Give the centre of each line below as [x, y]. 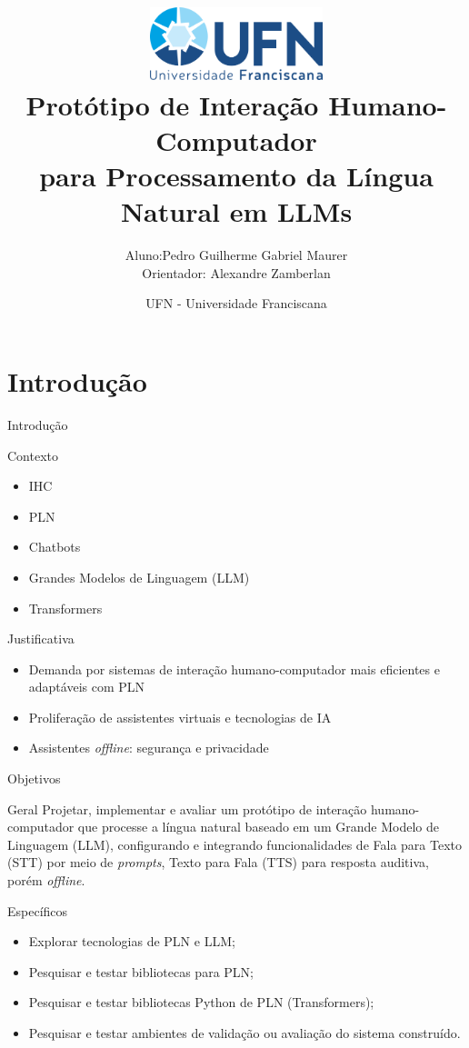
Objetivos [34, 779]
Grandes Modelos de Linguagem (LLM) [139, 577]
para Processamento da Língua [236, 176]
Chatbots [55, 547]
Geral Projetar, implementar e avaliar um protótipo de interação [187, 808]
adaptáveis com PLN [87, 687]
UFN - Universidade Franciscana [236, 303]
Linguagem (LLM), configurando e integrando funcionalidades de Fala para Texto [234, 844]
